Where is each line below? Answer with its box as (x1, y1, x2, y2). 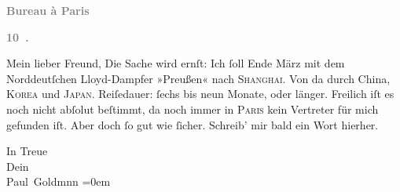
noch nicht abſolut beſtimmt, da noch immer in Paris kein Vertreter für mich (6, 100, 379, 117)
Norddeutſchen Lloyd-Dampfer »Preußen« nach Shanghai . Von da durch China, (6, 70, 391, 86)
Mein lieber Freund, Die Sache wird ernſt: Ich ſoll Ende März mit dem (6, 55, 345, 71)
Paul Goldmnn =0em (6, 173, 111, 190)
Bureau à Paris (6, 2, 90, 18)
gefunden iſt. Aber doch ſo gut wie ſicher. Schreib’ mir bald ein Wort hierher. (6, 116, 379, 132)
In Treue (6, 143, 48, 159)
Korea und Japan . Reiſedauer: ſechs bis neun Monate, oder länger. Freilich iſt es (6, 85, 394, 102)
